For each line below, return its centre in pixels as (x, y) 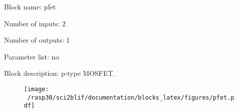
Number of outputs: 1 (37, 40)
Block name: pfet (30, 6)
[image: (37, 89)
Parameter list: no (32, 56)
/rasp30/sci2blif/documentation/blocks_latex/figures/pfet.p (131, 97)
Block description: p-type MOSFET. (59, 73)
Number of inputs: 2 (35, 23)
